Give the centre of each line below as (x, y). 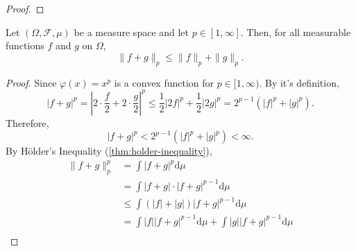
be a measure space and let (132, 32)
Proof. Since (31, 82)
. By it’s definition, (299, 82)
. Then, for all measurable (296, 32)
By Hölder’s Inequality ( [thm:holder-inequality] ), (109, 151)
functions (25, 45)
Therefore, (27, 122)
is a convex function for (164, 82)
